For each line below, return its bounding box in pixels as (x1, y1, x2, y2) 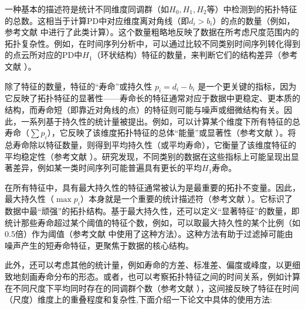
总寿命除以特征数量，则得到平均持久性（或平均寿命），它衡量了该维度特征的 (5, 138, 296, 150)
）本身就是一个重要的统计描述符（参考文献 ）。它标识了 (80, 193, 293, 205)
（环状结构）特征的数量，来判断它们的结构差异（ (92, 49, 282, 61)
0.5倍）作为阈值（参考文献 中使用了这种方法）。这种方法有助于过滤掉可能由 (5, 228, 293, 240)
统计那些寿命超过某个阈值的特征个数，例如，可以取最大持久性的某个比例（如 (5, 216, 300, 228)
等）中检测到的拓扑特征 (206, 3, 297, 15)
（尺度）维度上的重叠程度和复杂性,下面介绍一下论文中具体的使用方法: (5, 293, 272, 305)
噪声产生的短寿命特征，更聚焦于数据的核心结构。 (5, 239, 194, 251)
